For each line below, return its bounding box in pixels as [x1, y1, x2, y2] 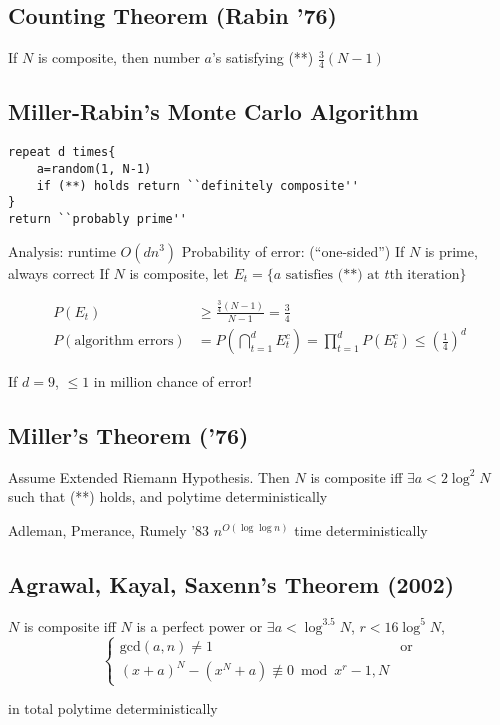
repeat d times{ [8, 145, 116, 160]
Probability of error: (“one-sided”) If [181, 240, 405, 261]
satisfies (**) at [285, 267, 380, 282]
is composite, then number [37, 47, 200, 68]
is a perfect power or [136, 615, 263, 636]
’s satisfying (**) [211, 47, 314, 68]
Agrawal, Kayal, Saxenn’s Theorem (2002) [8, 569, 455, 600]
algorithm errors [74, 334, 174, 349]
